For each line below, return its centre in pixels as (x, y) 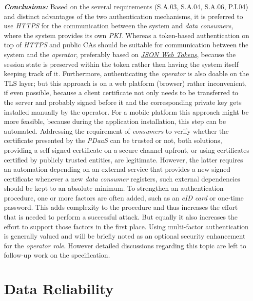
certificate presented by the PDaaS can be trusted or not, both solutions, (113, 140)
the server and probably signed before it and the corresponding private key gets (123, 102)
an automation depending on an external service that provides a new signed (117, 169)
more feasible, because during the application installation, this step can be (115, 121)
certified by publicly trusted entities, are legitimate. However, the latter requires (124, 159)
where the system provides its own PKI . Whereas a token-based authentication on (126, 35)
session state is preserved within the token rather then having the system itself (121, 64)
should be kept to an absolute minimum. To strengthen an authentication (114, 188)
